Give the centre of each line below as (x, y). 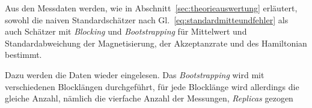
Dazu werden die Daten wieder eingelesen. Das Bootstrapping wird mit (135, 74)
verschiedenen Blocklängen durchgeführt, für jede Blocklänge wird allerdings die (152, 86)
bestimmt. (23, 55)
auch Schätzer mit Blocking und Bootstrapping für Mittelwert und (126, 31)
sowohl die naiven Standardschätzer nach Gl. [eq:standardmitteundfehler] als (147, 19)
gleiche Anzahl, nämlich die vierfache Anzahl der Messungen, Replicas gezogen (149, 98)
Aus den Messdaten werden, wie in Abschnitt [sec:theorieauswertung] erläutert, (151, 8)
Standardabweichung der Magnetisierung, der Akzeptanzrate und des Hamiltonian (156, 43)
